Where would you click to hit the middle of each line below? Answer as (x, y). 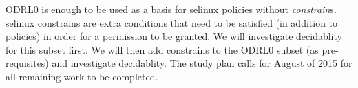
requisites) (27, 63)
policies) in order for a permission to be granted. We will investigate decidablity (174, 36)
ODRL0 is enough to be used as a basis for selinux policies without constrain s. (171, 9)
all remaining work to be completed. (82, 76)
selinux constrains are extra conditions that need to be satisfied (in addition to (172, 22)
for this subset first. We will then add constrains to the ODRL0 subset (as (162, 49)
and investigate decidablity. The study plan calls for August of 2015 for (202, 63)
